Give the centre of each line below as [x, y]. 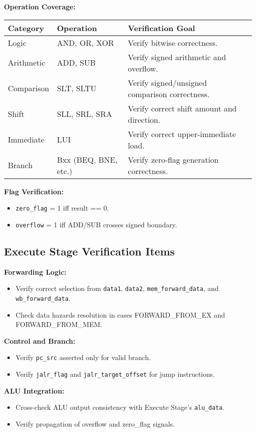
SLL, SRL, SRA [84, 114]
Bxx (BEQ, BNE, [87, 159]
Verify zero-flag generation [173, 159]
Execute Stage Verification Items [89, 251]
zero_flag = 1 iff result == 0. [62, 208]
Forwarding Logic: [35, 271]
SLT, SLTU [77, 88]
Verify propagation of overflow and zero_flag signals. [95, 423]
